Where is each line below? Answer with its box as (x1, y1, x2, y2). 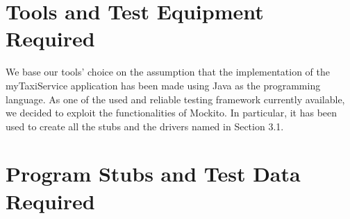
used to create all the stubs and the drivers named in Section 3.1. (6, 119, 284, 133)
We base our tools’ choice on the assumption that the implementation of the (6, 64, 330, 79)
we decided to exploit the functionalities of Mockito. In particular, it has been (6, 105, 337, 120)
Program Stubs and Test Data (6, 159, 301, 188)
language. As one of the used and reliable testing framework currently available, (6, 91, 345, 106)
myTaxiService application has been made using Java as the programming (6, 78, 321, 92)
